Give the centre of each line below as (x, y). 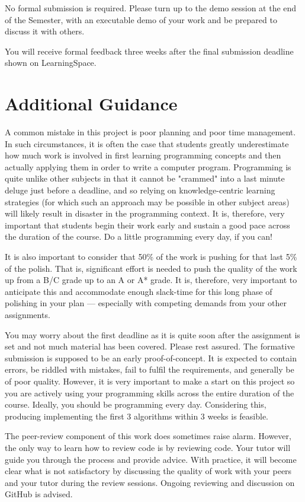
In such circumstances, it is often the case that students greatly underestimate (147, 143)
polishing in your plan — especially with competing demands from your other (146, 303)
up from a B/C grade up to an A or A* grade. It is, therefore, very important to (151, 280)
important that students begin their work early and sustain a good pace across (147, 225)
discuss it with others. (45, 31)
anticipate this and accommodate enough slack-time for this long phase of (139, 291)
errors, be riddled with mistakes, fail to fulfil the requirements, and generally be (150, 369)
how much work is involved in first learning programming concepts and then (143, 155)
